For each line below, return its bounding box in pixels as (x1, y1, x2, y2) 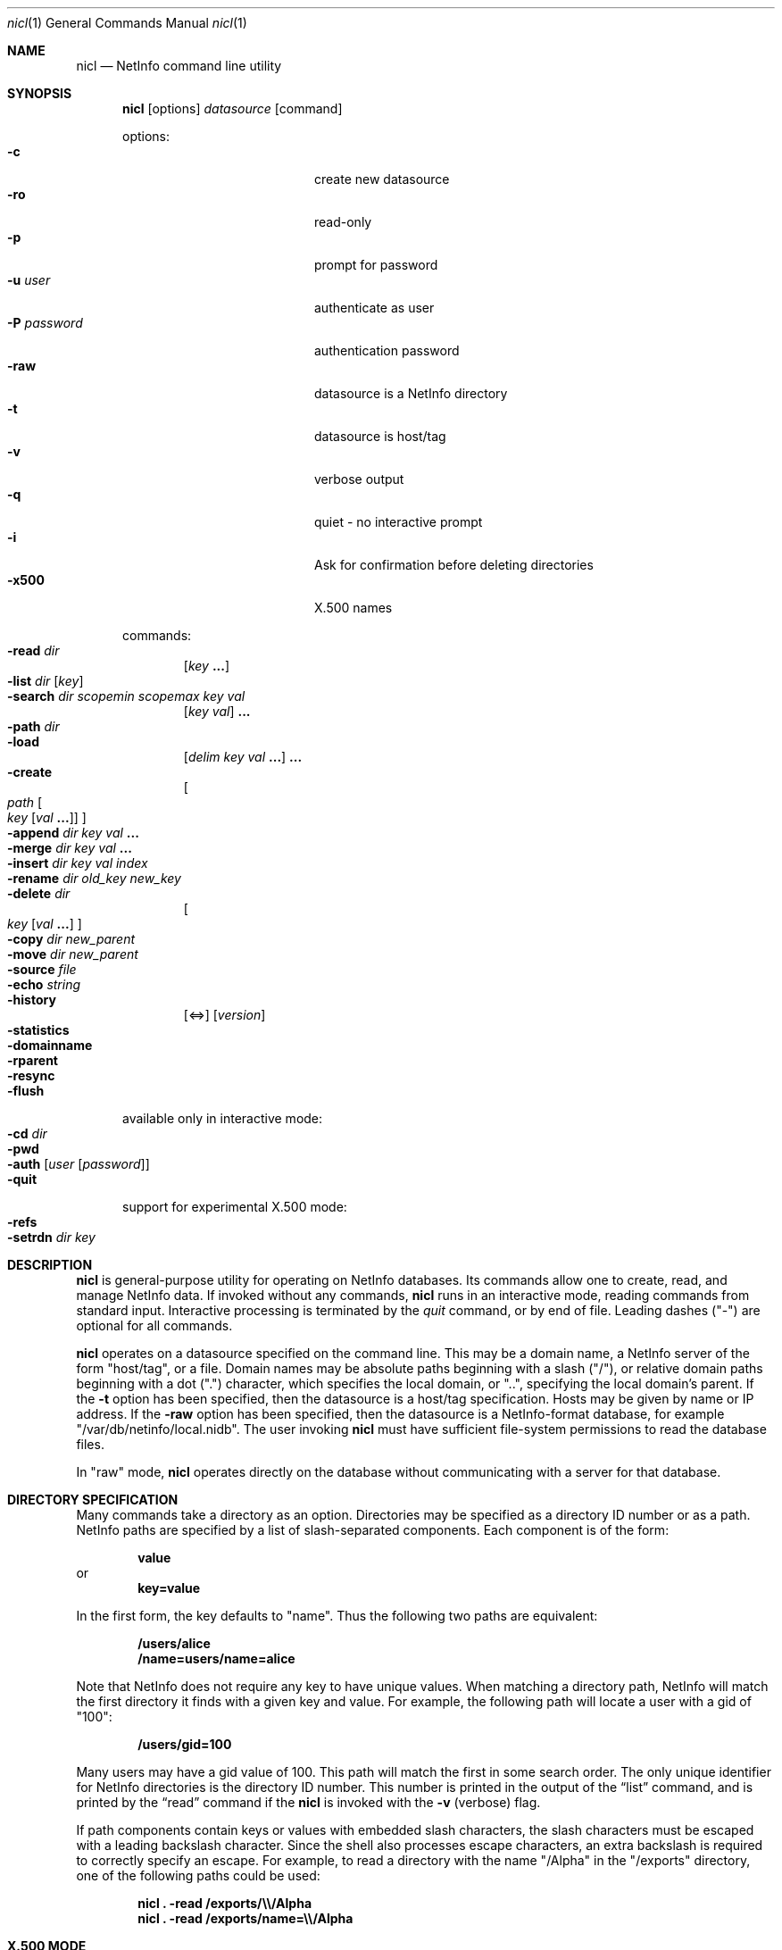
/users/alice (137, 1636, 211, 1651)
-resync (7, 1068, 55, 1083)
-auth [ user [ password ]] (7, 1156, 150, 1171)
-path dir (7, 719, 60, 734)
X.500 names (314, 600, 393, 615)
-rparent (7, 1053, 58, 1068)
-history (7, 992, 56, 1007)
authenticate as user (314, 300, 435, 315)
